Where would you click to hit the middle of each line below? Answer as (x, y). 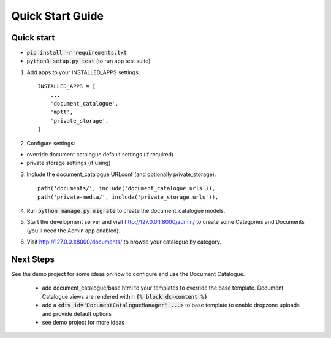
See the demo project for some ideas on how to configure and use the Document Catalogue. (128, 274)
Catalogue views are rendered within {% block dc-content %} (125, 296)
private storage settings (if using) (69, 163)
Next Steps (33, 259)
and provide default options (77, 313)
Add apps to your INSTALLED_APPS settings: (83, 72)
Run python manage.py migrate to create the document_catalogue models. (126, 210)
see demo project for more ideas (83, 322)
